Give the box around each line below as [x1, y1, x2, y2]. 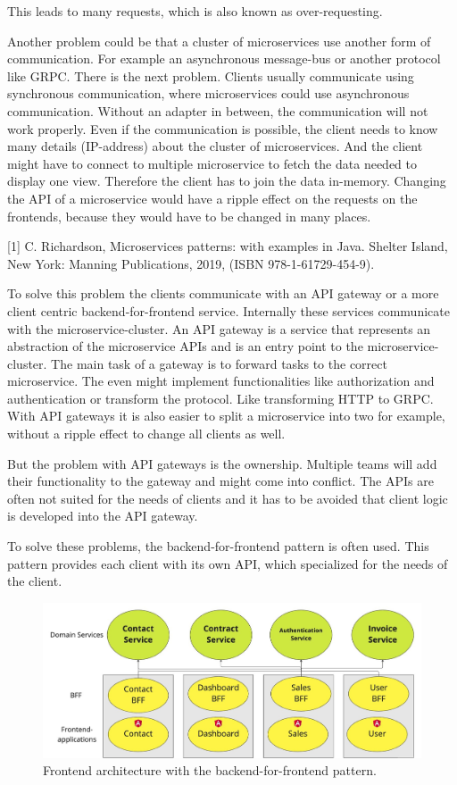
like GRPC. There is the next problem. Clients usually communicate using [7, 66, 414, 85]
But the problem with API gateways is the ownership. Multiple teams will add [7, 454, 437, 472]
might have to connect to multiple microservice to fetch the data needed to [7, 154, 417, 172]
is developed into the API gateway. [7, 506, 198, 525]
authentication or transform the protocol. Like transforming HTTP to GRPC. [7, 388, 434, 407]
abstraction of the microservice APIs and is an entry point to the [7, 337, 363, 355]
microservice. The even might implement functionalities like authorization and [7, 372, 435, 390]
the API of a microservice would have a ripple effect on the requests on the [7, 188, 418, 207]
